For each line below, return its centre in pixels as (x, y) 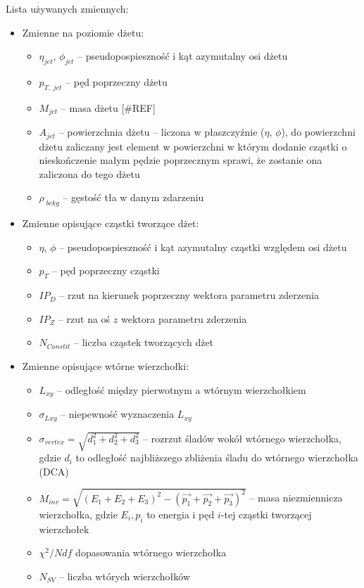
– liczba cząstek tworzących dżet (144, 342)
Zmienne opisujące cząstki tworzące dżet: (111, 223)
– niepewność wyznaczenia (118, 414)
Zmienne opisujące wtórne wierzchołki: (106, 366)
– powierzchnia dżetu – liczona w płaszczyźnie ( (162, 132)
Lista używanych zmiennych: (67, 8)
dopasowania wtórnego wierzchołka (151, 552)
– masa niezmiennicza (296, 498)
